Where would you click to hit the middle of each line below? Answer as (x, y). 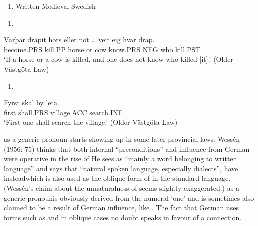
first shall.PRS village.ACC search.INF (63, 112)
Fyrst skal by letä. (32, 103)
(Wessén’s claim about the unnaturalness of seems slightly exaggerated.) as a (122, 188)
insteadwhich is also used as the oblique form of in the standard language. (117, 178)
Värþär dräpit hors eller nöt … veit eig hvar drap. (79, 40)
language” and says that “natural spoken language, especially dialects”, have (121, 168)
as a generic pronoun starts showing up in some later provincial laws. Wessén (122, 139)
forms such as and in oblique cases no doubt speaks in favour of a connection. (123, 217)
